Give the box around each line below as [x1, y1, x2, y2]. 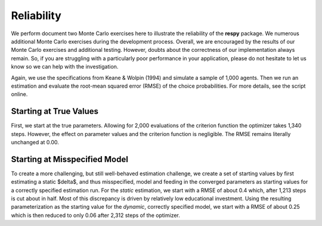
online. [11, 91, 28, 98]
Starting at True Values [11, 106, 98, 116]
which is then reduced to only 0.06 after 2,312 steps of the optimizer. [11, 212, 180, 219]
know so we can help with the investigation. [11, 63, 119, 70]
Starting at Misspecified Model [11, 154, 128, 164]
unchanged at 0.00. [11, 138, 60, 145]
